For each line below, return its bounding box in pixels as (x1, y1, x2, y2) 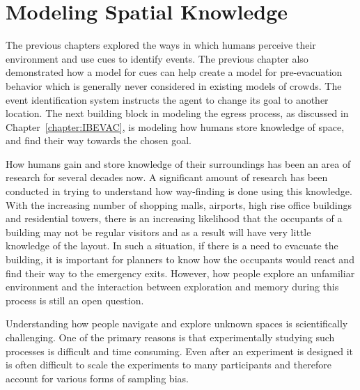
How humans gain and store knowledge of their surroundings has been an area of (6, 156, 351, 171)
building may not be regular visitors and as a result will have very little (6, 224, 311, 239)
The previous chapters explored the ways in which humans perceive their (6, 38, 316, 52)
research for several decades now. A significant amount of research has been (6, 170, 328, 185)
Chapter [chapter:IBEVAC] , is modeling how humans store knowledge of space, (6, 119, 345, 134)
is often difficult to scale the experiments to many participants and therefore (6, 357, 331, 372)
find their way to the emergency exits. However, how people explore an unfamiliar (6, 265, 355, 280)
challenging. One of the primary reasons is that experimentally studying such (6, 330, 335, 344)
